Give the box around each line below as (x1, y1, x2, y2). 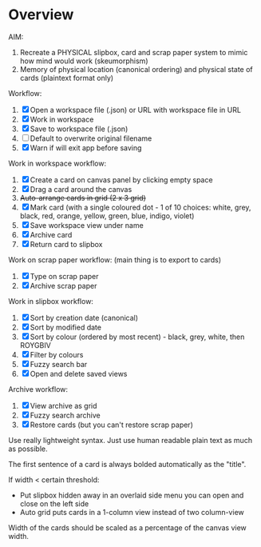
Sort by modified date (30, 322, 102, 332)
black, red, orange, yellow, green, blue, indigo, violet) (19, 210, 195, 221)
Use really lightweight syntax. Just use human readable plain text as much (8, 435, 253, 445)
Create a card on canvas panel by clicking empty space (30, 174, 213, 185)
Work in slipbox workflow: (8, 296, 94, 305)
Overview (8, 6, 74, 24)
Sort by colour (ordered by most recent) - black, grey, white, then (30, 332, 245, 341)
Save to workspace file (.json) (30, 124, 129, 134)
